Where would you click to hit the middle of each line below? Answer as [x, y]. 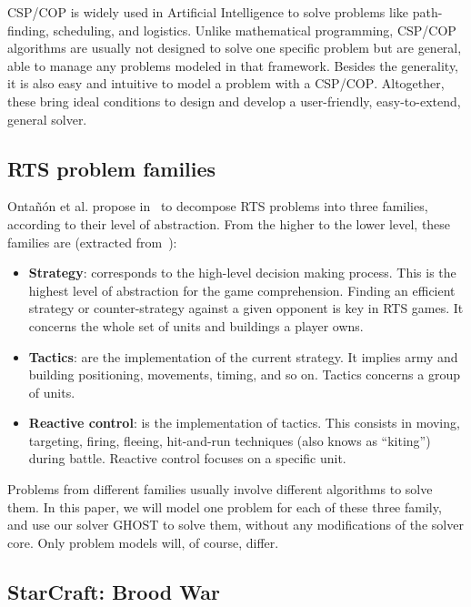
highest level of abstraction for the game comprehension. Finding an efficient [242, 290]
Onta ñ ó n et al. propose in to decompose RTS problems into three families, [218, 206]
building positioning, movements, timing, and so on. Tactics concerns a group [244, 374]
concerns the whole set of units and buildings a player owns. [196, 325]
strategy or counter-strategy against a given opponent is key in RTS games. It [246, 308]
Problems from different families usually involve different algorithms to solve [220, 489]
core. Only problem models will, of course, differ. [143, 542]
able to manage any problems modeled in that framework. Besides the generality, [233, 65]
